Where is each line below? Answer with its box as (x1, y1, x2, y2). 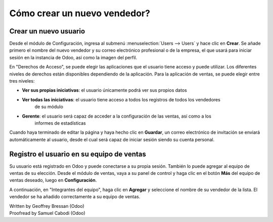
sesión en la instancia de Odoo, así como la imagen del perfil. (9, 54, 138, 60)
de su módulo (34, 104, 63, 110)
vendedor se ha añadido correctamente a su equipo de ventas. (9, 194, 141, 200)
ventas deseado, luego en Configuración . (9, 177, 97, 183)
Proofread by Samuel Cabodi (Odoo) (9, 210, 85, 216)
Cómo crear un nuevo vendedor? (9, 8, 150, 19)
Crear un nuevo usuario (9, 27, 85, 35)
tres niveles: (9, 78, 35, 84)
